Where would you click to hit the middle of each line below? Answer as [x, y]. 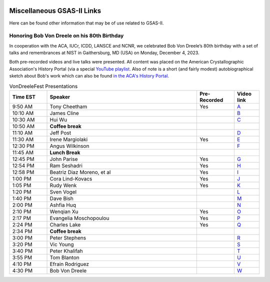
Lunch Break [65, 152]
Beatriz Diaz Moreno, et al [80, 172]
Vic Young [62, 244]
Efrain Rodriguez [69, 264]
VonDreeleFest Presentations [43, 86]
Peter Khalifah [66, 251]
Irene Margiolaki [69, 139]
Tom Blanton [64, 257]
